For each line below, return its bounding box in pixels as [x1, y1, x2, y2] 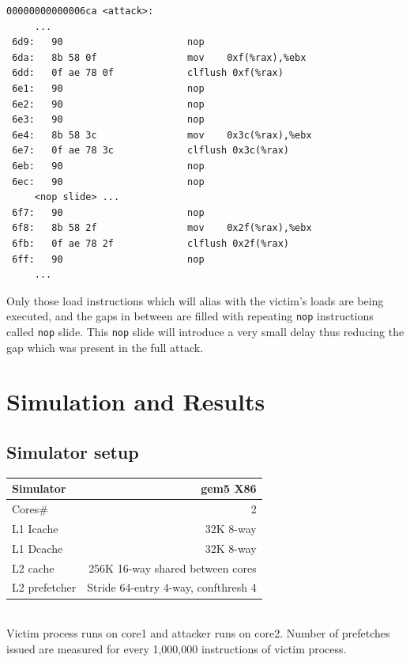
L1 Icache [12, 520, 58, 536]
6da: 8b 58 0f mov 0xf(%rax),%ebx [12, 51, 307, 63]
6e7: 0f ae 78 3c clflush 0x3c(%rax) [12, 145, 289, 157]
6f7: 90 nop [12, 206, 205, 218]
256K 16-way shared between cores [88, 559, 257, 576]
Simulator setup [6, 439, 139, 463]
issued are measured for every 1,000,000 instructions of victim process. [6, 640, 347, 656]
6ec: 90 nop [12, 176, 205, 187]
